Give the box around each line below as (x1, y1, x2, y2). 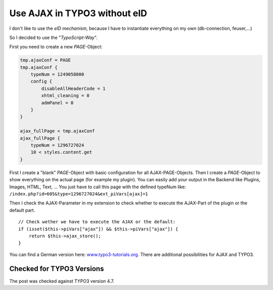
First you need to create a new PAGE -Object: (9, 44, 103, 50)
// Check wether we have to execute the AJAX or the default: (18, 219, 176, 225)
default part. (9, 207, 35, 213)
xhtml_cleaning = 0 (41, 93, 89, 99)
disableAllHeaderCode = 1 (41, 86, 106, 91)
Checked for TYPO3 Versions (9, 265, 104, 273)
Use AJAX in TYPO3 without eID (9, 8, 148, 19)
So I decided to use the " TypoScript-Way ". (9, 34, 98, 40)
